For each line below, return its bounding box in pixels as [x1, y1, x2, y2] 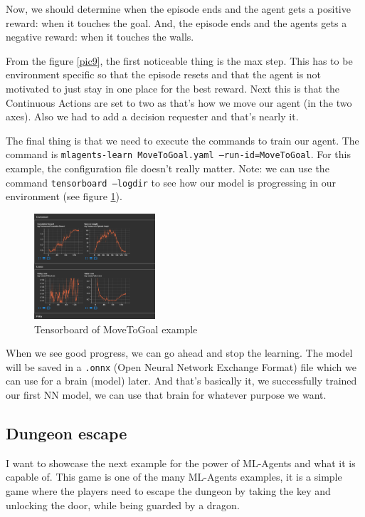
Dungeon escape [6, 422, 127, 444]
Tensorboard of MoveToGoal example [34, 321, 198, 336]
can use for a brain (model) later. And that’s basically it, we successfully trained [6, 373, 357, 388]
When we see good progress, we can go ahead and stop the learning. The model [6, 345, 353, 360]
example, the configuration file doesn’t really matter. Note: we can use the [6, 161, 329, 175]
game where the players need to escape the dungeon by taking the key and [6, 483, 331, 498]
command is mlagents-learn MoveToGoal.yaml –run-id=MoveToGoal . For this [6, 147, 351, 162]
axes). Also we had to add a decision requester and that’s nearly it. [6, 109, 299, 124]
